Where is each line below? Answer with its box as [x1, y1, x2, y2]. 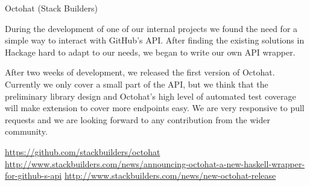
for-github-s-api [5, 169, 62, 182]
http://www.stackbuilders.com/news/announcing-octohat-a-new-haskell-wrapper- [5, 157, 305, 170]
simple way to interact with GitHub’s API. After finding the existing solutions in [5, 34, 305, 46]
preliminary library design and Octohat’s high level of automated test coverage [5, 89, 296, 102]
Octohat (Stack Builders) [5, 2, 98, 14]
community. [5, 125, 48, 138]
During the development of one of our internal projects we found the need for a [5, 22, 298, 34]
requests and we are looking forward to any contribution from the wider [5, 113, 270, 126]
